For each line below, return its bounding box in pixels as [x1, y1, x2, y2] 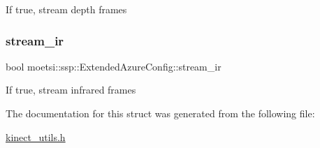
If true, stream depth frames [6, 2, 127, 16]
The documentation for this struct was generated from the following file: [6, 106, 315, 120]
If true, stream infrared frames [6, 82, 136, 97]
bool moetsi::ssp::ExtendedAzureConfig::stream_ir [6, 59, 221, 73]
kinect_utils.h [6, 129, 66, 144]
